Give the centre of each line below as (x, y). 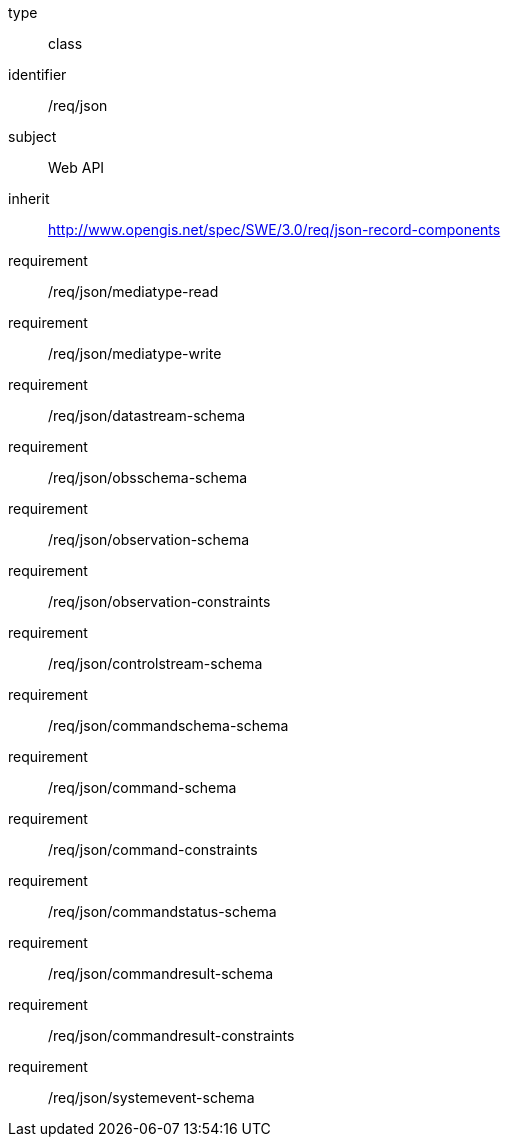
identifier (37, 74)
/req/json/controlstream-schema (155, 663)
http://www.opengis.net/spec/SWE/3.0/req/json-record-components (274, 229)
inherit (29, 198)
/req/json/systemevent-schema (151, 1097)
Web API (76, 167)
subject (32, 136)
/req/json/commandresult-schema (161, 973)
